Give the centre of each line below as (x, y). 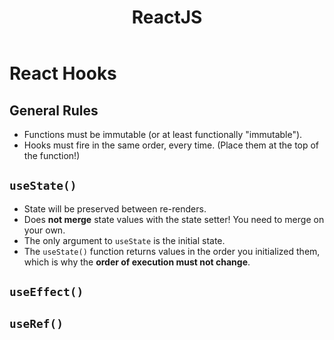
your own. (44, 230)
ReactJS (167, 17)
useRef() (36, 323)
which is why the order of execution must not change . (137, 262)
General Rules (54, 110)
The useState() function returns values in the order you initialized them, (172, 251)
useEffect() (46, 292)
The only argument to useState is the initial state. (124, 240)
